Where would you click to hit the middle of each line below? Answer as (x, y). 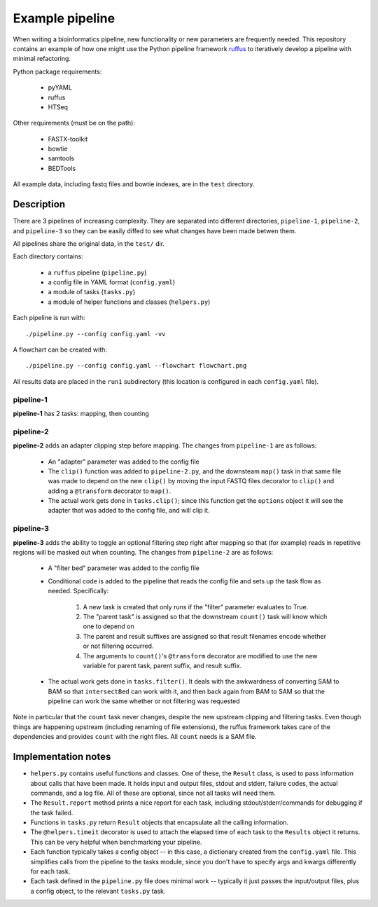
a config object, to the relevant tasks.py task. (98, 891)
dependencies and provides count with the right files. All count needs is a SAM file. (135, 737)
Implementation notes (62, 757)
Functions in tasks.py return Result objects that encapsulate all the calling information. (160, 822)
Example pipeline (64, 18)
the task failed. (52, 812)
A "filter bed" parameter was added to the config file (124, 568)
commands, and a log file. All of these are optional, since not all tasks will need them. (153, 793)
